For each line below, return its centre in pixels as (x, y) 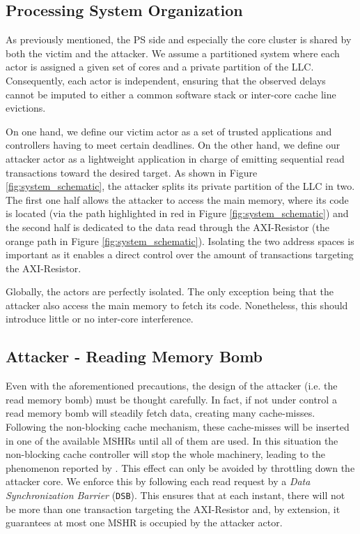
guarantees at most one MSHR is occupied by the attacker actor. (144, 522)
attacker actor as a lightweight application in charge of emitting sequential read (175, 158)
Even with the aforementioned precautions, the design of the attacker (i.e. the (172, 386)
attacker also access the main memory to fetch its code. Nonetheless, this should (177, 305)
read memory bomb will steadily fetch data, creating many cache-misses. (161, 413)
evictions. (26, 108)
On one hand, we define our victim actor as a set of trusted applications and (169, 131)
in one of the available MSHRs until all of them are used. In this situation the (172, 440)
